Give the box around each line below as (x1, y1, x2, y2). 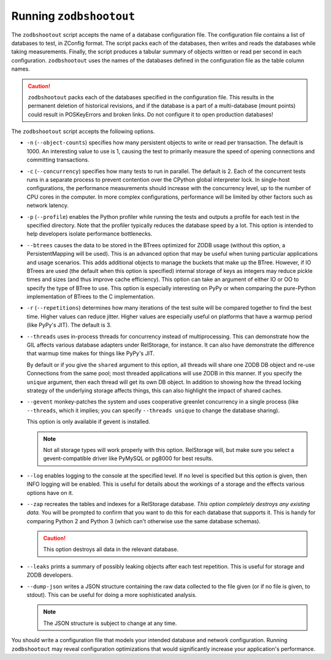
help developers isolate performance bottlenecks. (26, 230, 153, 237)
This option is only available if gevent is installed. (26, 418, 150, 426)
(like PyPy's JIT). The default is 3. (26, 321, 112, 329)
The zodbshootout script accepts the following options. (11, 128, 155, 135)
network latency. (26, 202, 69, 209)
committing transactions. (26, 156, 89, 164)
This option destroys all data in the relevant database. (43, 546, 179, 553)
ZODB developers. (26, 571, 73, 579)
